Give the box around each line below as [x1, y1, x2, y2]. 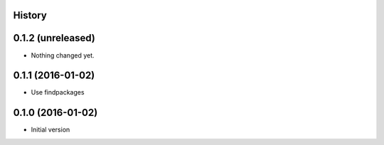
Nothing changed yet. [31, 50, 95, 60]
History [13, 9, 48, 21]
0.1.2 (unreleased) [13, 32, 95, 44]
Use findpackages [31, 88, 85, 97]
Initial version [31, 125, 70, 134]
